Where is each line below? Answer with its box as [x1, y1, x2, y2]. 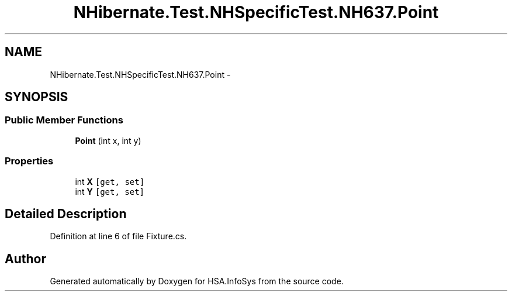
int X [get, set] [75, 176, 145, 187]
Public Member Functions [5, 114, 123, 126]
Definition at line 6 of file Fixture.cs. [50, 231, 187, 242]
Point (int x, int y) [75, 135, 141, 146]
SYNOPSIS [5, 90, 68, 105]
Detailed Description [5, 206, 127, 221]
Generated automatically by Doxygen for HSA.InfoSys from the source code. [50, 276, 344, 287]
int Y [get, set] [75, 186, 145, 197]
